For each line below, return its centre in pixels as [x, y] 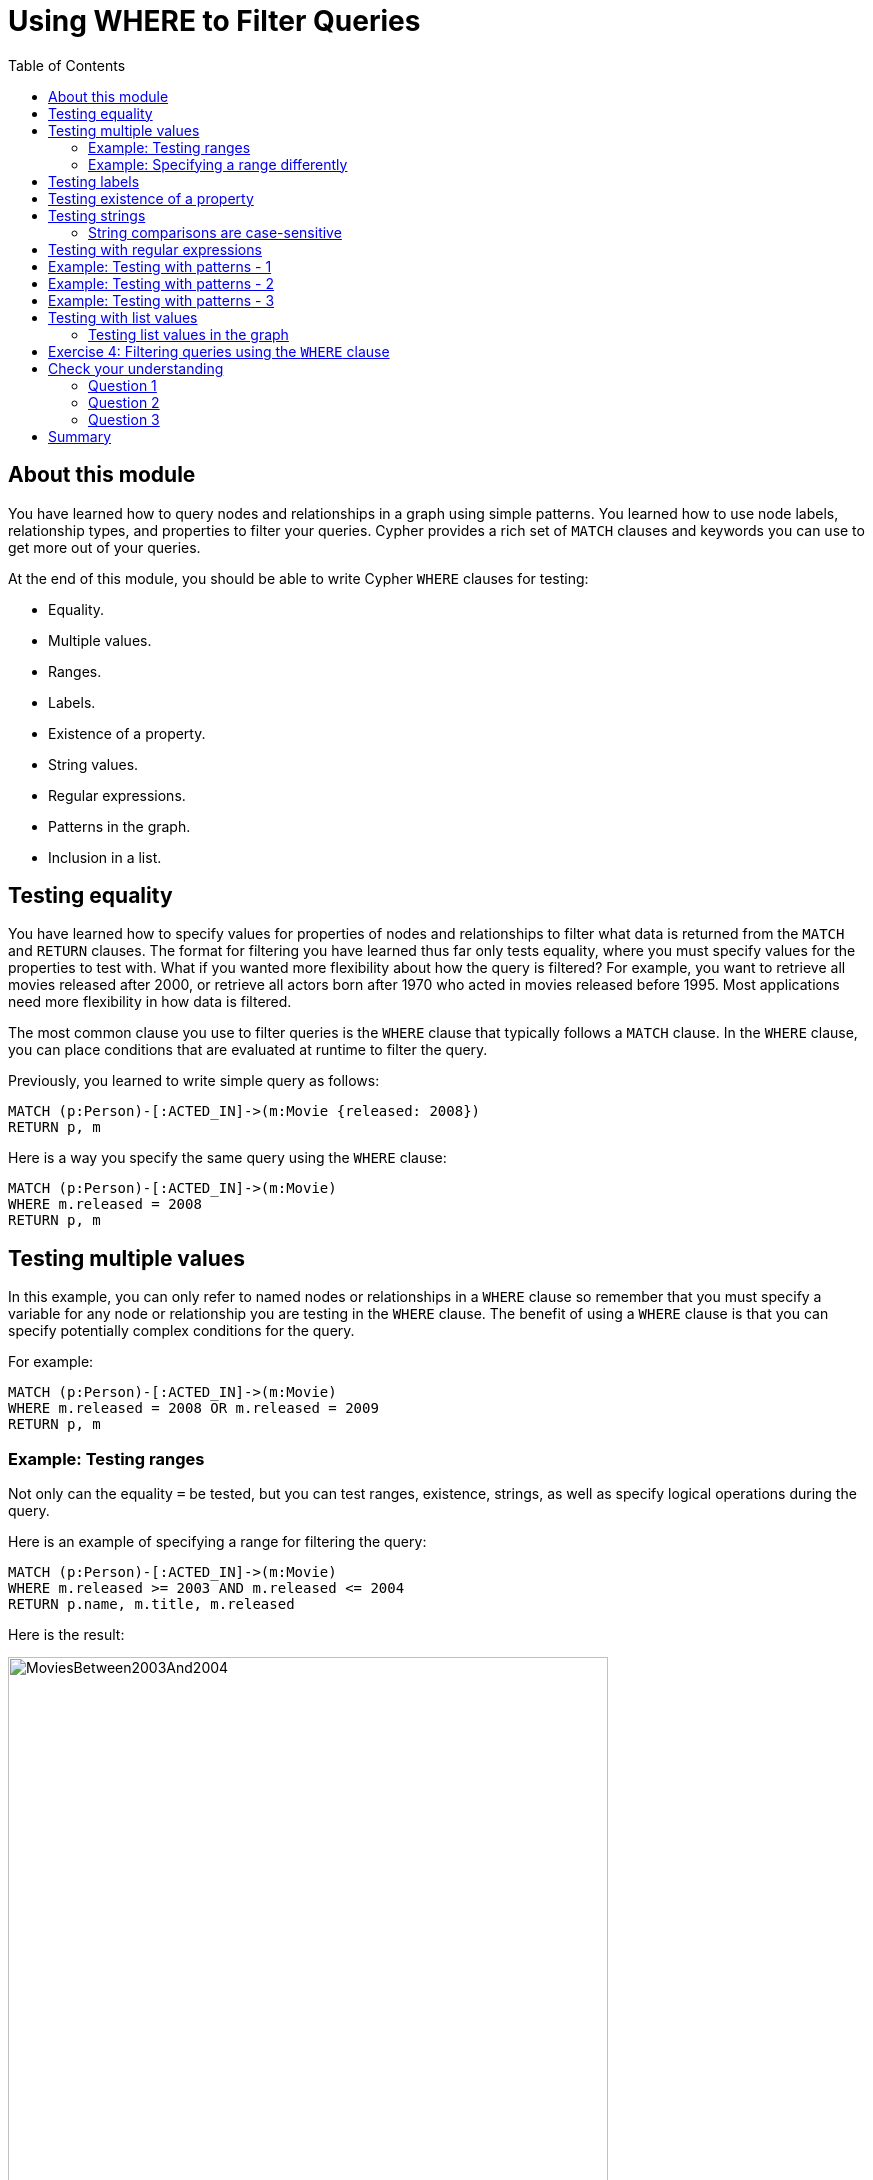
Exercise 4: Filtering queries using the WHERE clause [219, 351]
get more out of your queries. [104, 547]
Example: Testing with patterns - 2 [161, 283]
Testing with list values [123, 317]
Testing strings [97, 215]
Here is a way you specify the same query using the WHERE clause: [227, 1158]
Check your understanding [136, 368]
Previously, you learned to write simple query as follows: [194, 1081]
